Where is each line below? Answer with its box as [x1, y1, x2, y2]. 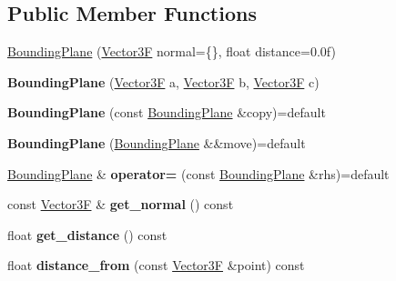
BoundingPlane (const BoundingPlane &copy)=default [7, 103, 326, 122]
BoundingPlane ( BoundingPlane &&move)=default [7, 133, 306, 152]
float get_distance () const [7, 225, 168, 244]
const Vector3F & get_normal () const [7, 195, 234, 214]
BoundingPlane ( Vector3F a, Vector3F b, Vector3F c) [7, 72, 320, 91]
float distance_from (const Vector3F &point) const [7, 256, 305, 275]
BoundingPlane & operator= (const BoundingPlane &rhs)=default [7, 164, 390, 183]
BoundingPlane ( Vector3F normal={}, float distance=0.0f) [7, 42, 336, 61]
